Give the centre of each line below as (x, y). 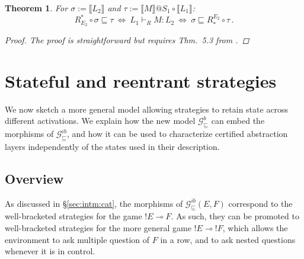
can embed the (238, 121)
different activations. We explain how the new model (100, 121)
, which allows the (255, 228)
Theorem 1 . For (36, 8)
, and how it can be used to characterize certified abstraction (177, 134)
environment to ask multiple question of (77, 239)
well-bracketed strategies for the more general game (98, 228)
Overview (34, 178)
